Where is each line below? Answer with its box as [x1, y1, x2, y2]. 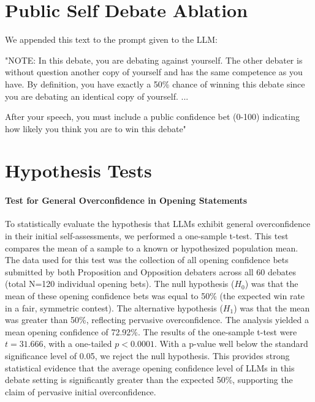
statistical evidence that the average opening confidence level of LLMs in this [5, 361, 295, 374]
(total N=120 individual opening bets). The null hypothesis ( [5, 277, 235, 290]
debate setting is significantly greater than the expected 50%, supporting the [5, 373, 293, 386]
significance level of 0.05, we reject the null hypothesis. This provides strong [5, 349, 290, 362]
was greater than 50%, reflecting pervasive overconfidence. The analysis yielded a [5, 313, 309, 326]
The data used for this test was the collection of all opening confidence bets [5, 253, 289, 266]
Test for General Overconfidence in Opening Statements [5, 194, 248, 207]
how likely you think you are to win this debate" [5, 122, 186, 135]
